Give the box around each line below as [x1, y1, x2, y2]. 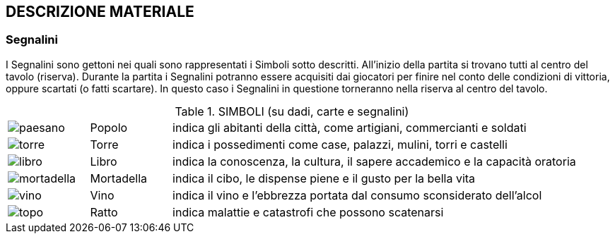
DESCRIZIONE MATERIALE [6, 3, 194, 20]
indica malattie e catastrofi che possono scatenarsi [172, 204, 444, 219]
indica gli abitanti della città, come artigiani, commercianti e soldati [172, 120, 527, 135]
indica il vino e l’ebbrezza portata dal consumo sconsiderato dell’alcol [172, 188, 542, 202]
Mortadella [90, 171, 148, 185]
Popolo [90, 120, 128, 135]
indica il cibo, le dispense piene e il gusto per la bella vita [172, 171, 476, 185]
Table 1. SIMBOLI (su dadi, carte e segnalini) [175, 104, 409, 118]
